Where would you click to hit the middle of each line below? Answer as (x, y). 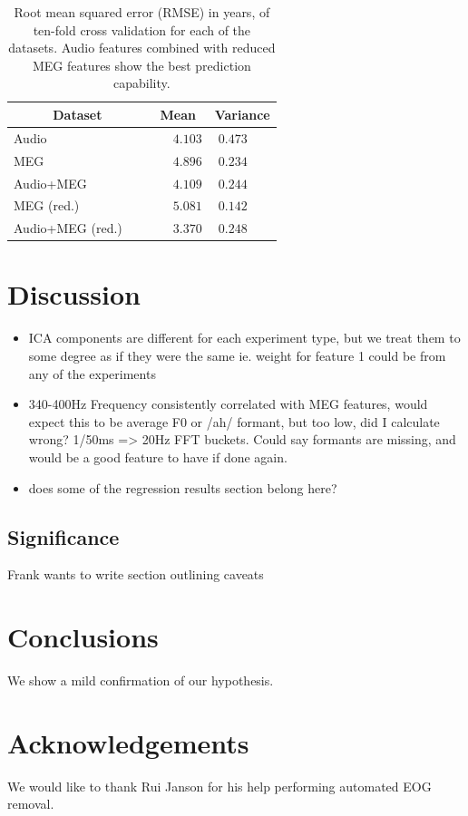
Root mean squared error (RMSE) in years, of (142, 12)
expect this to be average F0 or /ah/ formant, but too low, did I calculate (234, 421)
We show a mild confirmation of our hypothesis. (141, 680)
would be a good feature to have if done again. (158, 457)
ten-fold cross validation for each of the (142, 29)
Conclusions (83, 637)
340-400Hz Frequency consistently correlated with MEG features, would (228, 404)
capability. (142, 83)
